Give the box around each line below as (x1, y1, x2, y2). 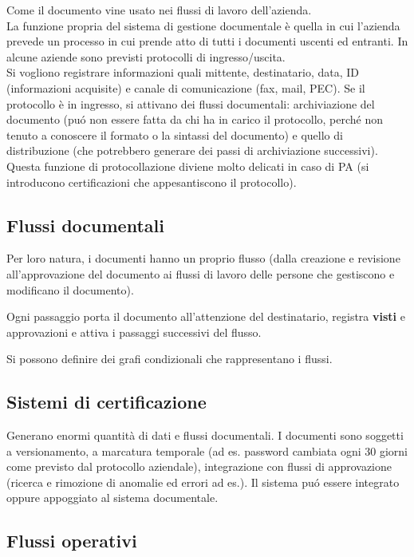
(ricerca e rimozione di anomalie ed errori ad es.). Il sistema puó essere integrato (6, 473, 400, 490)
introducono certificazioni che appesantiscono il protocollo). (6, 173, 297, 190)
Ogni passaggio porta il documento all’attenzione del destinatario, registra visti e (6, 308, 405, 325)
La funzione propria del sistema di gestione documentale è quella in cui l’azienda (6, 17, 400, 34)
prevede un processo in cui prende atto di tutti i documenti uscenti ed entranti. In (6, 33, 408, 49)
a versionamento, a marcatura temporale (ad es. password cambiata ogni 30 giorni (6, 442, 408, 459)
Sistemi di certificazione (6, 389, 207, 414)
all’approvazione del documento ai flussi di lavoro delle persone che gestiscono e (6, 265, 395, 282)
